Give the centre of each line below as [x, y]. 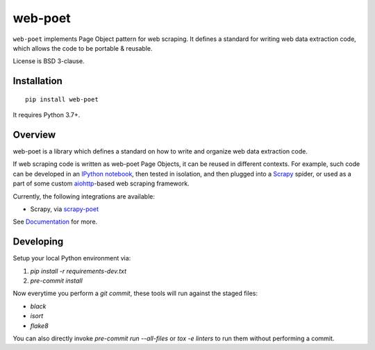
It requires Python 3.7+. [47, 115]
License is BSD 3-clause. [49, 61]
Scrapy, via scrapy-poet [64, 209]
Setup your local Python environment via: [72, 258]
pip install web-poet [62, 99]
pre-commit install [56, 281]
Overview [34, 134]
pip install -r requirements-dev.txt [78, 271]
